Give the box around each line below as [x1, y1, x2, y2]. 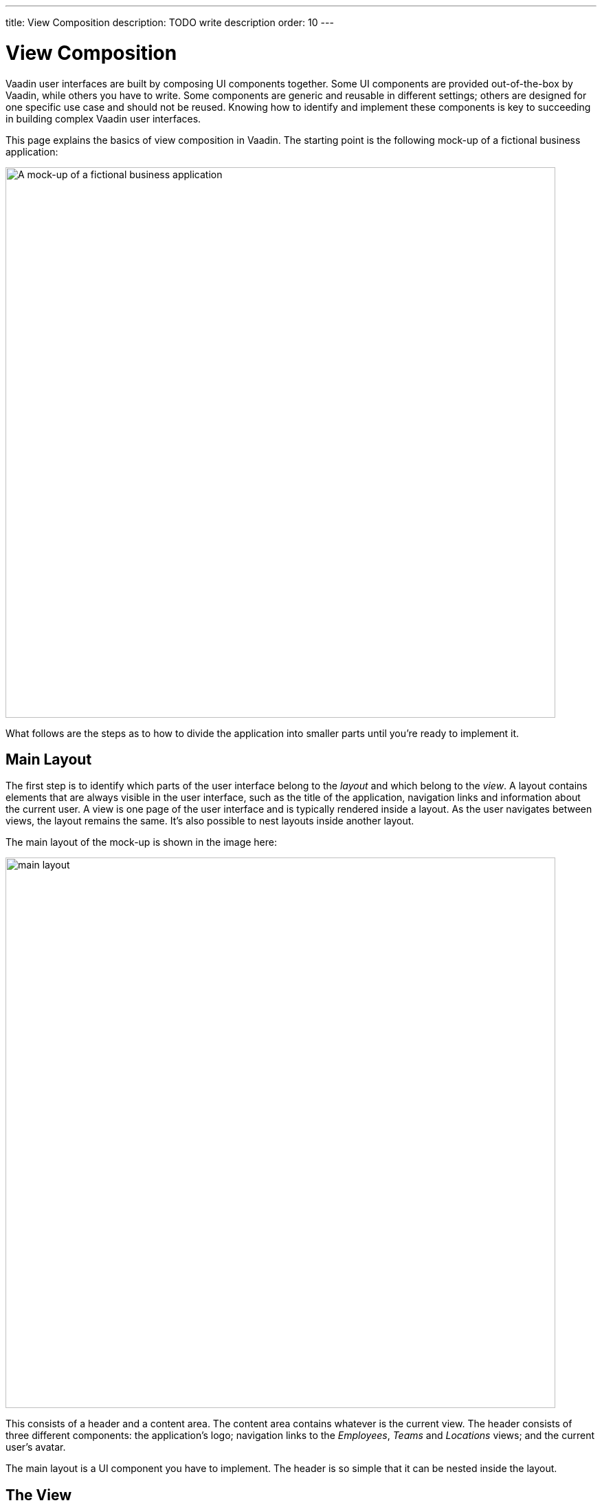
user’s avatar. [5, 1441, 66, 1453]
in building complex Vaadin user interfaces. [5, 112, 201, 125]
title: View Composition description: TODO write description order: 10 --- [5, 17, 334, 28]
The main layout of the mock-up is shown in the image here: [5, 836, 278, 849]
